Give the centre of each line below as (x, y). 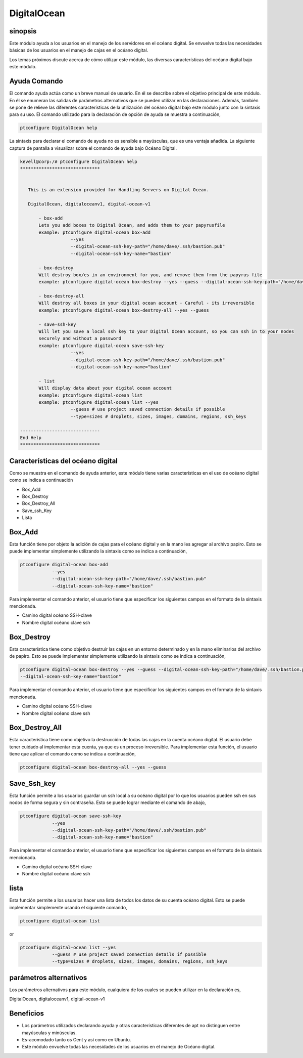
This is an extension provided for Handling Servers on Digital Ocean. (119, 190)
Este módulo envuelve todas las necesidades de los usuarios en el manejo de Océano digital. (119, 1047)
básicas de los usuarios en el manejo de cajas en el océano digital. (79, 50)
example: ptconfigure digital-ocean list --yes (98, 402)
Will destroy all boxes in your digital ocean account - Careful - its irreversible (146, 303)
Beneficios (27, 1014)
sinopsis (23, 31)
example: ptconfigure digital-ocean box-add (95, 232)
